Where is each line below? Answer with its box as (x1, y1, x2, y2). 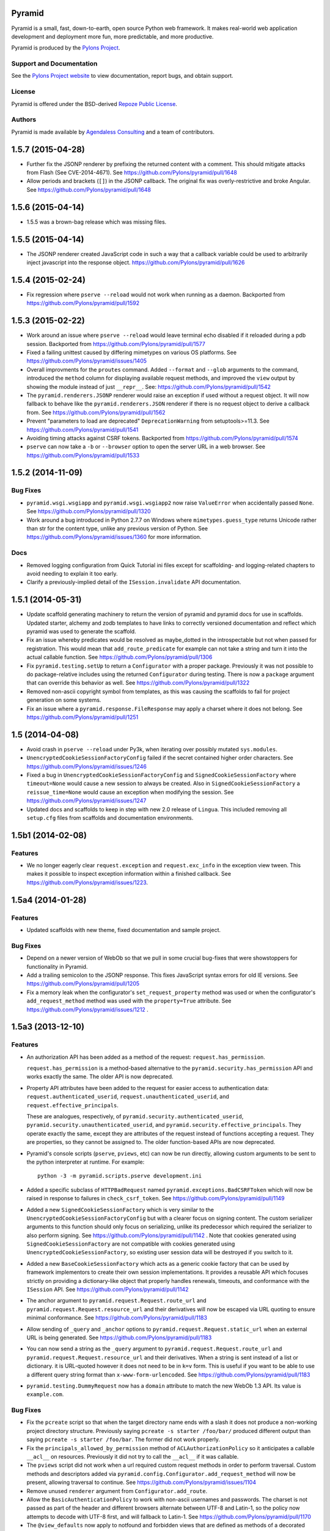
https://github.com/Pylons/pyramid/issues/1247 (26, 797, 147, 805)
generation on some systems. (26, 696, 101, 704)
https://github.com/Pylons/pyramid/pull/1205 (26, 980, 140, 987)
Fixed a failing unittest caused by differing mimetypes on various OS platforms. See (26, 348, 237, 356)
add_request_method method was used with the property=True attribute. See (26, 997, 232, 1004)
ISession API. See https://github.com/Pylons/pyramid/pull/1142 (26, 1286, 189, 1293)
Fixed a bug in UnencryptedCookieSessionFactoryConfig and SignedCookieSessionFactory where (26, 771, 296, 778)
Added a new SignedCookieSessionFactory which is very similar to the (26, 1206, 214, 1213)
